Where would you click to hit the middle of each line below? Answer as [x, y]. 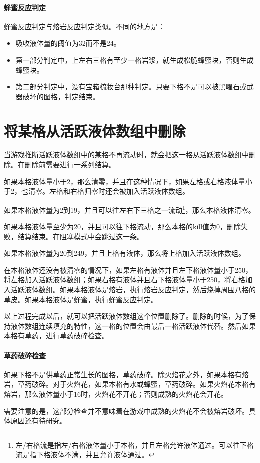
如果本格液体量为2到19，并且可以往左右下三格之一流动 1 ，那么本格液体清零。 [130, 209]
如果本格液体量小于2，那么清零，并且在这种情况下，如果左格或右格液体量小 [128, 181]
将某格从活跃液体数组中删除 [95, 131]
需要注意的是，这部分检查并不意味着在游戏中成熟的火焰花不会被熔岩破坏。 [126, 411]
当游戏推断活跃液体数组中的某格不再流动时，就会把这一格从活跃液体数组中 [126, 155]
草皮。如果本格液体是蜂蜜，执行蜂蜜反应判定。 [81, 299]
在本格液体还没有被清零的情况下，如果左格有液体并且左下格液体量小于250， [128, 270]
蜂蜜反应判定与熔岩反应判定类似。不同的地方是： [84, 26]
